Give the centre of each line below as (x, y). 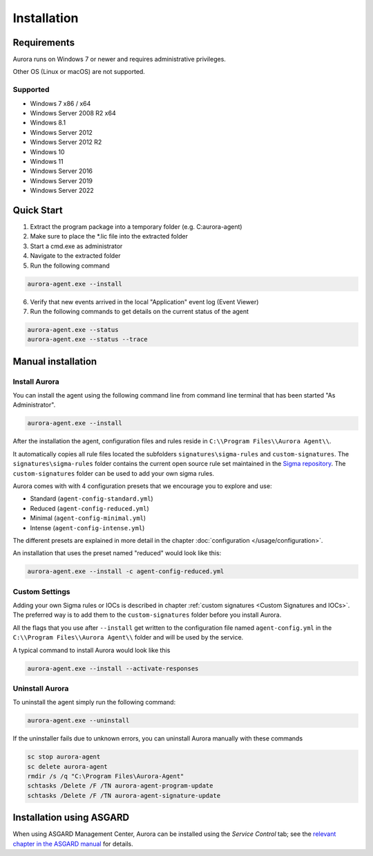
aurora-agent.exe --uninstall (78, 720)
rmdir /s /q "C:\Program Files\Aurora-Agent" (106, 776)
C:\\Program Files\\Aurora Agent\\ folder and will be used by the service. (128, 638)
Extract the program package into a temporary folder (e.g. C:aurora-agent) (136, 227)
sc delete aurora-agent (68, 766)
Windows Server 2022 (62, 191)
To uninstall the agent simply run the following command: (94, 703)
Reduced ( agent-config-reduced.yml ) (89, 508)
